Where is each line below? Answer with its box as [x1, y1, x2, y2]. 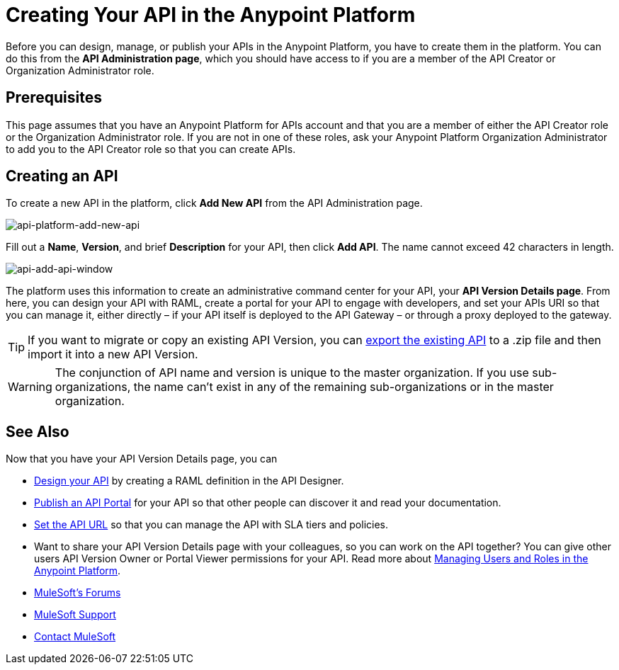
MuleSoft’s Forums [34, 586, 121, 599]
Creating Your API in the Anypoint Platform [6, 3, 416, 27]
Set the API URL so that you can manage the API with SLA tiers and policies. [34, 518, 389, 531]
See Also [6, 422, 69, 441]
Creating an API [6, 167, 118, 186]
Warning [8, 380, 52, 394]
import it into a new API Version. [28, 347, 198, 362]
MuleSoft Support [34, 608, 116, 621]
